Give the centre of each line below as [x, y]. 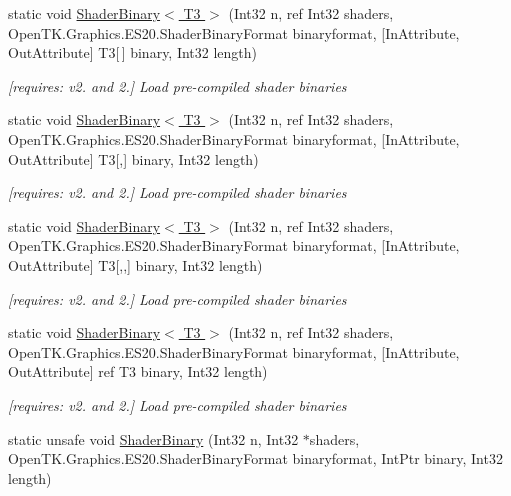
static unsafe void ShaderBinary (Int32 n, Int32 [153, 438]
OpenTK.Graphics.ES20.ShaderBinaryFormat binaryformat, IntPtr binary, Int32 [255, 458]
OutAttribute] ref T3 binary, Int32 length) [138, 371]
